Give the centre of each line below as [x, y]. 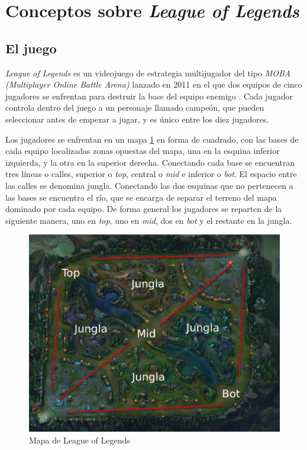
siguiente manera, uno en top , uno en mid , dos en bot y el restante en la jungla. [149, 220]
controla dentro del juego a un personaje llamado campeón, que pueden [135, 107]
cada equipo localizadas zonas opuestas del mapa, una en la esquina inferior [143, 151]
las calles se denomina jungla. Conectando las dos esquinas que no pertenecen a [149, 185]
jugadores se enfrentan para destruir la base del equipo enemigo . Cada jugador [149, 96]
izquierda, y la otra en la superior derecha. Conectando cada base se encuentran [150, 162]
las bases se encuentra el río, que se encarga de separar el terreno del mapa [141, 197]
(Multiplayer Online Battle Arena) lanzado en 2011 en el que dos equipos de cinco [154, 84]
